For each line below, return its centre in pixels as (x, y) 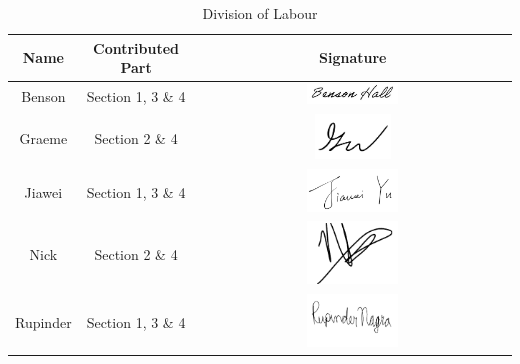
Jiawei (43, 191)
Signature (352, 57)
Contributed (136, 47)
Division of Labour (260, 13)
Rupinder (43, 322)
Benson (43, 95)
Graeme (43, 137)
